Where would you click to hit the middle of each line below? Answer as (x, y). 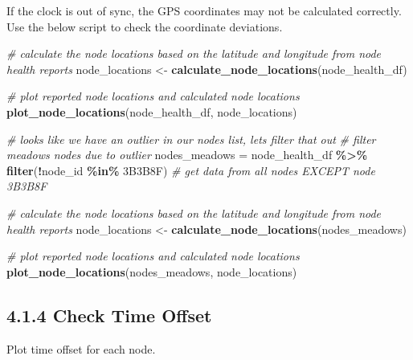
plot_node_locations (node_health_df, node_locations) (152, 111)
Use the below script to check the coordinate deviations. (145, 26)
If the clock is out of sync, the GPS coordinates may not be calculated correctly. (204, 10)
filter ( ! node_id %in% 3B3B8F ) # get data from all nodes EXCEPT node (191, 170)
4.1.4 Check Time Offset (109, 315)
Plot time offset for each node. (81, 348)
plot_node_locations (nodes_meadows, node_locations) (152, 271)
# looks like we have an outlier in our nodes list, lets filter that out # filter (191, 139)
